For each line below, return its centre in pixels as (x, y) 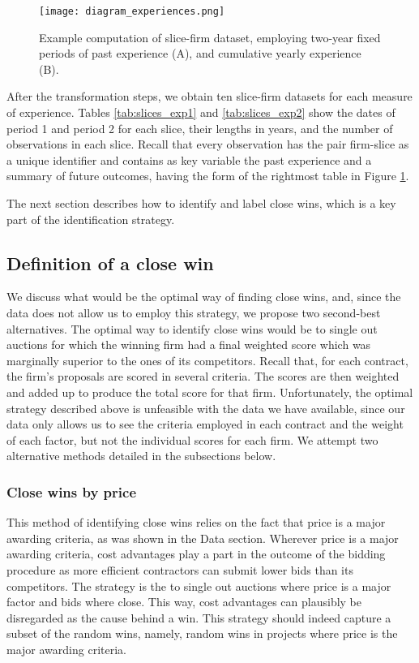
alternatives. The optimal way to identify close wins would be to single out (192, 328)
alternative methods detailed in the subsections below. (141, 456)
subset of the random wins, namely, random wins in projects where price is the (202, 633)
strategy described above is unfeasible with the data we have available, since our (206, 408)
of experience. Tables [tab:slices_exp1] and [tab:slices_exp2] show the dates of (201, 112)
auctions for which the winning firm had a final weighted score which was (189, 344)
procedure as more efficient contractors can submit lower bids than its (180, 569)
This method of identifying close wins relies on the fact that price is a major (196, 522)
